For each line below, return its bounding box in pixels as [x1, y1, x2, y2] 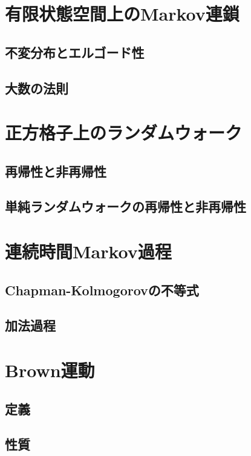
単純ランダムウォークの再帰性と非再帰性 [5, 197, 246, 216]
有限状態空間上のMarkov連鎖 [5, 1, 240, 26]
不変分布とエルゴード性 [5, 42, 145, 61]
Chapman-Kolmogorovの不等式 [5, 280, 199, 299]
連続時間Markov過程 [5, 239, 172, 264]
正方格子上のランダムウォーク [5, 120, 243, 145]
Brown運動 [5, 358, 95, 382]
